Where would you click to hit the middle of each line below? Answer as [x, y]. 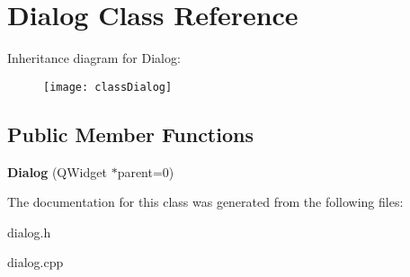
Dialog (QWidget [57, 171]
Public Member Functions [130, 134]
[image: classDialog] [108, 87]
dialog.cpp [36, 262]
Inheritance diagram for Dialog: [94, 58]
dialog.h [29, 232]
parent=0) [146, 171]
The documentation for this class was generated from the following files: [205, 202]
